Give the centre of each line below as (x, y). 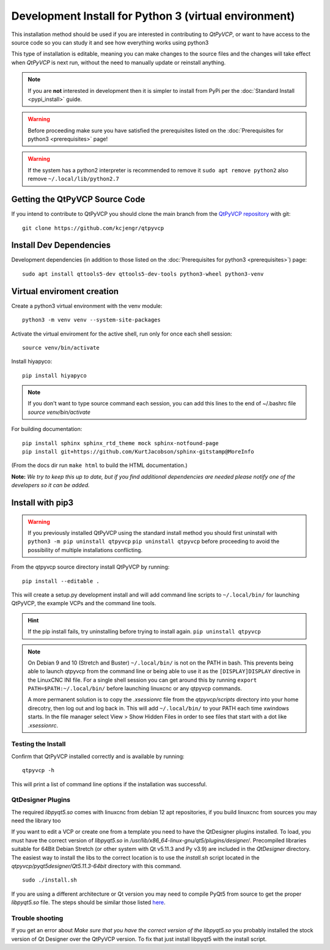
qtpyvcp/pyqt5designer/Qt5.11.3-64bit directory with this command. (96, 866)
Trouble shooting (37, 918)
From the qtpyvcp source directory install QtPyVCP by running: (90, 567)
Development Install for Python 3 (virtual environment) (153, 16)
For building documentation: (47, 429)
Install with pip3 (42, 503)
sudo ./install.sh (50, 880)
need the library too (36, 821)
